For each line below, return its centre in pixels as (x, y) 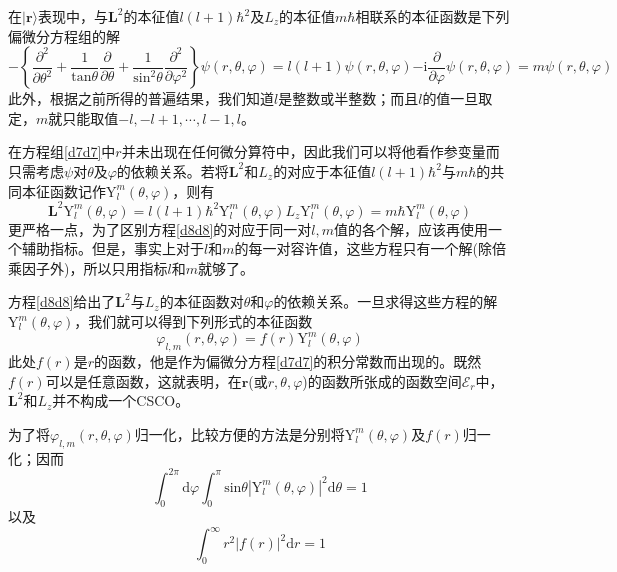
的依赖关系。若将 (172, 170)
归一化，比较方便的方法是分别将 (239, 433)
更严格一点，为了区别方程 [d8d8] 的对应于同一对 (160, 228)
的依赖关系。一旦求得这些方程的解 (385, 301)
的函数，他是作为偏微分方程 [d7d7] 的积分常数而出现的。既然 (288, 360)
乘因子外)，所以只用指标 (88, 267)
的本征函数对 (201, 301)
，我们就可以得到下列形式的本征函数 (193, 321)
